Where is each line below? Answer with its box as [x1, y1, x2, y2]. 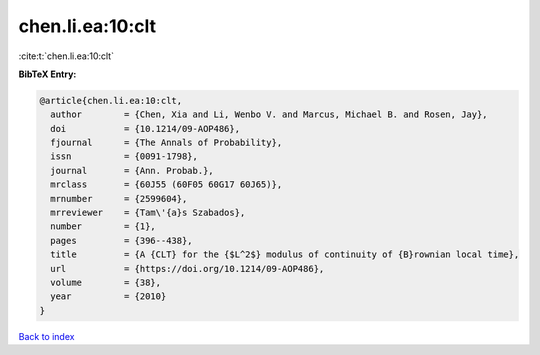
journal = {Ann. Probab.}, [50, 165, 214, 176]
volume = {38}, [50, 277, 162, 288]
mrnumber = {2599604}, [50, 193, 188, 204]
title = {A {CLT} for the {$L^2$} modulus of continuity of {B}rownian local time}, [50, 249, 520, 260]
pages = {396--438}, [50, 235, 194, 246]
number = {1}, [50, 221, 157, 232]
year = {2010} [50, 291, 167, 302]
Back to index [18, 330, 75, 342]
